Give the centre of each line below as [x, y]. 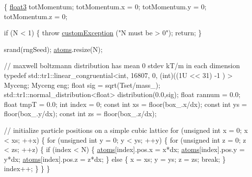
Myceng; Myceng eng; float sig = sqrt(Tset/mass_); [82, 85]
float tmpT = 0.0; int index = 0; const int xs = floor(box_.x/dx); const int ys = [126, 104]
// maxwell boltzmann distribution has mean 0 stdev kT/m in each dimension [122, 65]
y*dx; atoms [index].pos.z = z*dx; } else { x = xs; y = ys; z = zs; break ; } [115, 159]
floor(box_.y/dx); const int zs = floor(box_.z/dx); [80, 114]
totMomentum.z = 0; [36, 16]
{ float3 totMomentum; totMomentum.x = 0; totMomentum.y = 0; [105, 6]
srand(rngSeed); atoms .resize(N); [53, 49]
